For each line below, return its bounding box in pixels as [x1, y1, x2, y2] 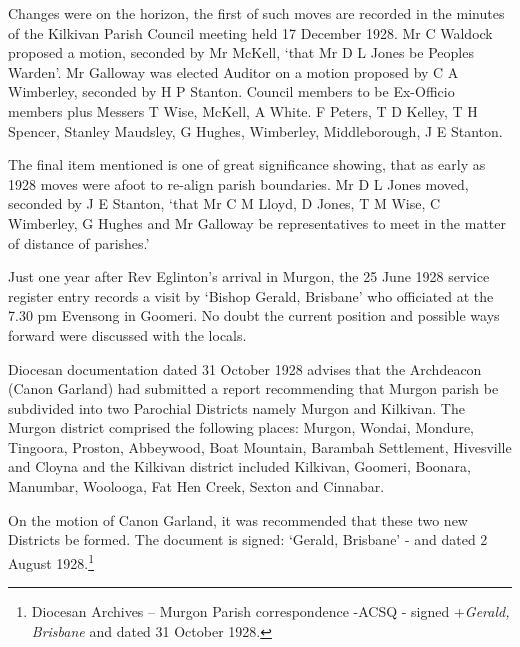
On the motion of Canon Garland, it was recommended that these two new [8, 509, 468, 530]
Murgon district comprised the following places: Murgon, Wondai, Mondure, [8, 417, 475, 438]
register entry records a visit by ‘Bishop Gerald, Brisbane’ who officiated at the [8, 285, 494, 306]
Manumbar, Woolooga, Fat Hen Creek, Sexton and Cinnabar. [8, 476, 385, 497]
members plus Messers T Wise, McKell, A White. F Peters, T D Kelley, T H [8, 100, 478, 121]
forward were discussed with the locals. [8, 324, 247, 345]
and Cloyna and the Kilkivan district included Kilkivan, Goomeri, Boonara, [8, 456, 471, 477]
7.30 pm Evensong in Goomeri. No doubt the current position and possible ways [8, 305, 500, 326]
